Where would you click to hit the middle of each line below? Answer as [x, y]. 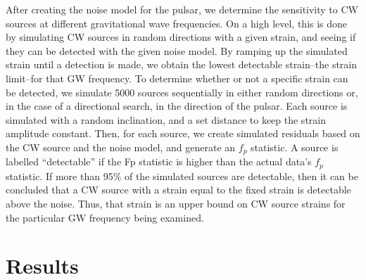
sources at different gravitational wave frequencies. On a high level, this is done [177, 23]
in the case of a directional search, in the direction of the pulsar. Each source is [177, 106]
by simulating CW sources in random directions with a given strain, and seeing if [181, 37]
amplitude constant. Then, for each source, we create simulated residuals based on [183, 133]
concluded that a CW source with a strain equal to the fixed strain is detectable [178, 190]
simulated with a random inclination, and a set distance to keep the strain [166, 119]
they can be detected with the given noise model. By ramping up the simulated [177, 50]
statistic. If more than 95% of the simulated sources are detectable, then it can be [182, 176]
